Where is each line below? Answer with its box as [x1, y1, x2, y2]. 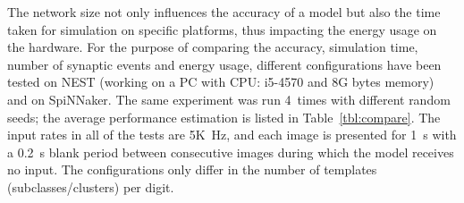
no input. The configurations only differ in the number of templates [7, 160, 377, 179]
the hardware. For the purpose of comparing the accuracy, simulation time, [7, 38, 418, 56]
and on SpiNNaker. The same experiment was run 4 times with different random [7, 89, 451, 108]
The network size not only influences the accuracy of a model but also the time [7, 3, 441, 21]
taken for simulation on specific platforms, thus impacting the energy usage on [7, 20, 437, 38]
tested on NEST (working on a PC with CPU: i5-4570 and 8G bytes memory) [7, 72, 434, 91]
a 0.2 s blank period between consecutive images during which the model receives [7, 142, 454, 161]
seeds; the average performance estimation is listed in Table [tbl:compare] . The [7, 107, 441, 126]
